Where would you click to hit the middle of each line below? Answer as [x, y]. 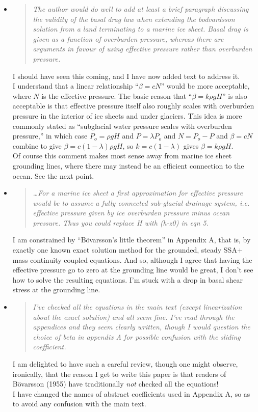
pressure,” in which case [50, 136]
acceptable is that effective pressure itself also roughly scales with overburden [133, 106]
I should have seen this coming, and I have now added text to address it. [126, 76]
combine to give [37, 145]
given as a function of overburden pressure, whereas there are [128, 38]
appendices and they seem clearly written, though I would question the [141, 327]
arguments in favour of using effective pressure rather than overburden [143, 49]
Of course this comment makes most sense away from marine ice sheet [122, 156]
